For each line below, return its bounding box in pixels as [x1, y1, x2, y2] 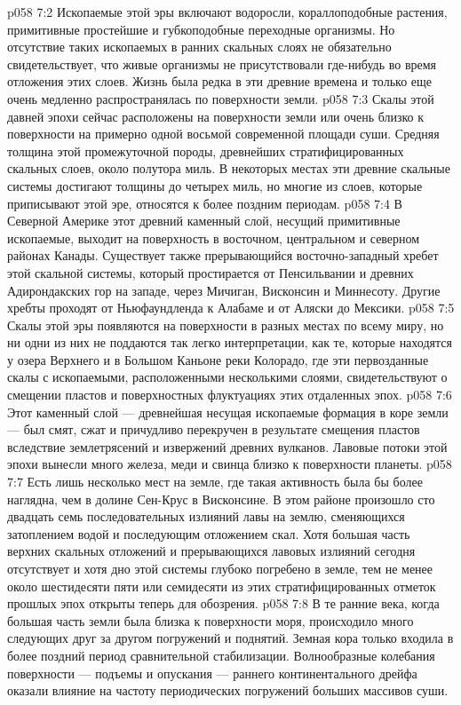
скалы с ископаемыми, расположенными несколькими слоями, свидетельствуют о [7, 368, 448, 386]
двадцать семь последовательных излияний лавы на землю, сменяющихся [7, 507, 405, 526]
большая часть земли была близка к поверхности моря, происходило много [7, 611, 414, 630]
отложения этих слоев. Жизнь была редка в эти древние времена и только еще [7, 72, 433, 91]
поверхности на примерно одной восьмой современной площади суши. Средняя [7, 124, 440, 143]
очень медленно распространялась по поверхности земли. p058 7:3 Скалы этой [7, 89, 434, 107]
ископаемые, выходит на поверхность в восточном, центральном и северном [7, 228, 420, 247]
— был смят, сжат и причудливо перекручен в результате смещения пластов [7, 420, 420, 439]
